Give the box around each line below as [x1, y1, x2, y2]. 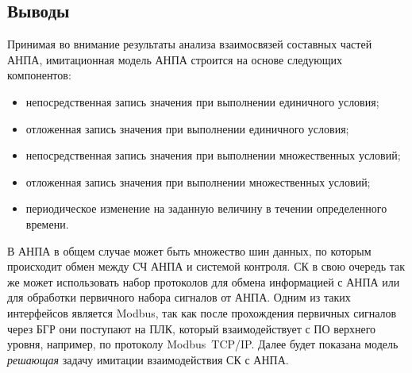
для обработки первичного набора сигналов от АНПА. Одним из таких [7, 289, 351, 306]
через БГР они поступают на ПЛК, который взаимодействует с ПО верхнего [7, 320, 376, 336]
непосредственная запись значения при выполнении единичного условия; [25, 93, 379, 110]
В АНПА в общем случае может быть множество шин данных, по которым [7, 242, 372, 259]
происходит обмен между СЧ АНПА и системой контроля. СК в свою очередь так [7, 258, 406, 275]
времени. [25, 215, 69, 232]
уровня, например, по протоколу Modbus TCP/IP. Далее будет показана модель [7, 336, 399, 352]
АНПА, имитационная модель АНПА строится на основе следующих [7, 51, 343, 67]
